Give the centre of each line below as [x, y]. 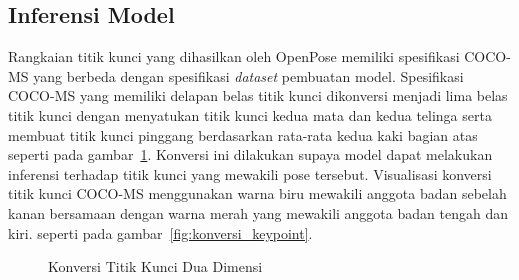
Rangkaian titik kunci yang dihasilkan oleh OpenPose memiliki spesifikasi [234, 56]
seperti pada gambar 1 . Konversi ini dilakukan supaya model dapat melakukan [250, 154]
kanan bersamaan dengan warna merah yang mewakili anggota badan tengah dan [258, 212]
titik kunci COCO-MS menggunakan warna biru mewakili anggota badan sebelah [257, 193]
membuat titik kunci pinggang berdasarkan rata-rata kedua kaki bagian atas [243, 134]
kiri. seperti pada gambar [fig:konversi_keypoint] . [160, 232]
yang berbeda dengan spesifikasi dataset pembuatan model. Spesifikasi [248, 75]
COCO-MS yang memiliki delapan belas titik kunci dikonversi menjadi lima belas [258, 95]
